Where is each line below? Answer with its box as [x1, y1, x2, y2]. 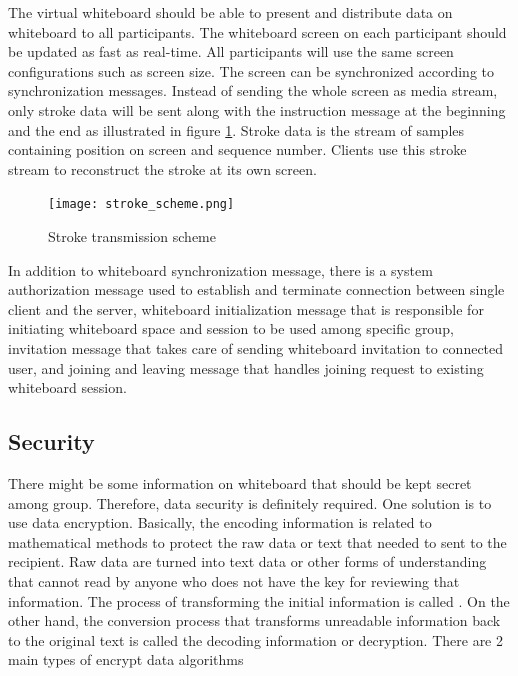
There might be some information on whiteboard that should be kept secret [8, 472, 472, 493]
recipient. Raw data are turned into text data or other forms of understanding [8, 551, 487, 572]
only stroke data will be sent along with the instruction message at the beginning [8, 99, 506, 120]
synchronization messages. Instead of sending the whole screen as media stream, [8, 80, 498, 101]
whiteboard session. [8, 377, 127, 398]
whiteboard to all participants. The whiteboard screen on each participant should [8, 21, 507, 42]
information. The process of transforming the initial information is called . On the [8, 590, 510, 611]
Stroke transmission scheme [48, 226, 216, 246]
